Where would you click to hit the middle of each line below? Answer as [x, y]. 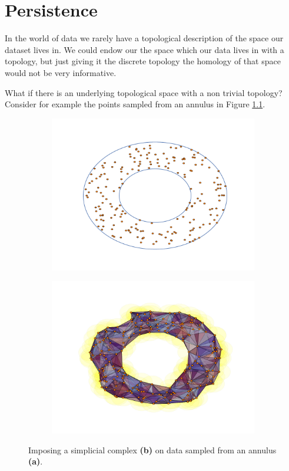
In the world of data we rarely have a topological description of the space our [144, 38]
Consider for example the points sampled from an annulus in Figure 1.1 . [135, 104]
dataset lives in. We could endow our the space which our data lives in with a [144, 49]
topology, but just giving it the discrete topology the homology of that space [143, 61]
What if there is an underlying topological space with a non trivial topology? [144, 92]
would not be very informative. [61, 72]
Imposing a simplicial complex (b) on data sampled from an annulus [152, 449]
